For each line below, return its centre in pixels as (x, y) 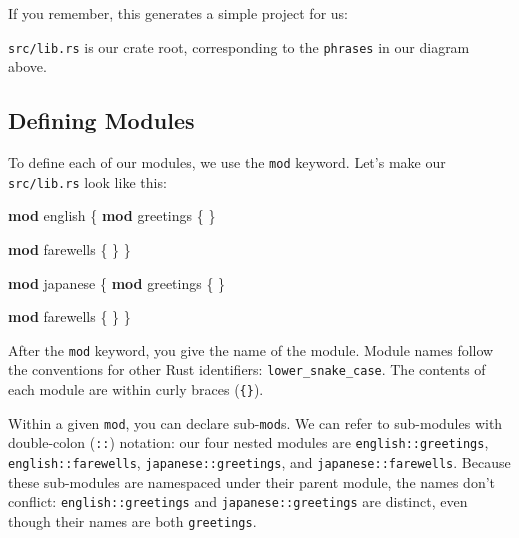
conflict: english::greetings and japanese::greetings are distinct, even (238, 501)
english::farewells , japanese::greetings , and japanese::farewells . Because (259, 462)
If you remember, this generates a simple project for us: (178, 13)
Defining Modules (101, 120)
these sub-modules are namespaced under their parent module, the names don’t (252, 481)
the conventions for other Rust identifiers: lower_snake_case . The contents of (247, 369)
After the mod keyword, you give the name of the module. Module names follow (251, 349)
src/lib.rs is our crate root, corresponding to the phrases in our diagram (239, 46)
